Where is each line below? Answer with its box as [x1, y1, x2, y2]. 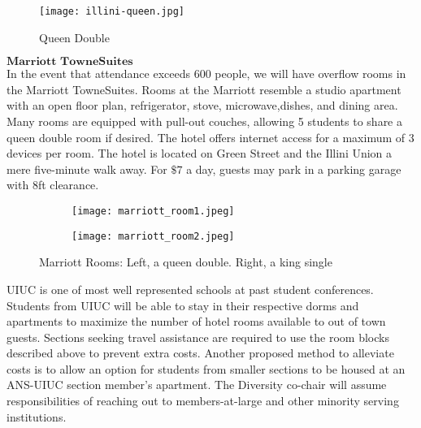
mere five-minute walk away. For [7, 160, 167, 177]
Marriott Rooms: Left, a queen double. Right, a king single [39, 253, 332, 270]
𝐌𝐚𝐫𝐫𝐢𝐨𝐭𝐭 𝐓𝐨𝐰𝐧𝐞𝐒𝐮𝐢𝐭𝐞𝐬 [7, 56, 133, 68]
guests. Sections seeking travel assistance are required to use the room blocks [7, 328, 389, 345]
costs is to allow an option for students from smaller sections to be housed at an [7, 360, 406, 377]
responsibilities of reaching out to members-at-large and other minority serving [7, 392, 399, 409]
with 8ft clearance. [7, 176, 99, 193]
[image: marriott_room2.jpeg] [72, 230, 235, 242]
